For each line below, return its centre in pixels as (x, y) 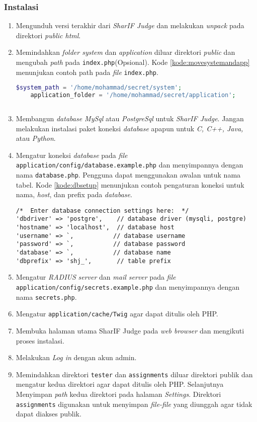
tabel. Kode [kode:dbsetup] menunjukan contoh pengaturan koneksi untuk (130, 184)
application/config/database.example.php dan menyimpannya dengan (130, 165)
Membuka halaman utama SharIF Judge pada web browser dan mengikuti (130, 330)
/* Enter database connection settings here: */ (102, 210)
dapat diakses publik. (49, 414)
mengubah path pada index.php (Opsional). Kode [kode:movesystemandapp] (133, 62)
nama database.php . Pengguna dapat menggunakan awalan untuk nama (128, 174)
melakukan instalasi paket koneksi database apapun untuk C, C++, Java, (130, 128)
